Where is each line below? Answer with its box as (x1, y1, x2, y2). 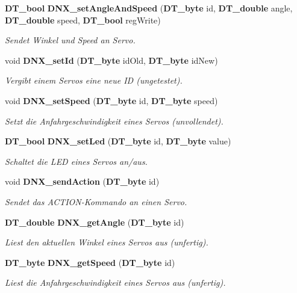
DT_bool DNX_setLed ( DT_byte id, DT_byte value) (5, 135, 231, 147)
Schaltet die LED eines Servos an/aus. (5, 155, 148, 167)
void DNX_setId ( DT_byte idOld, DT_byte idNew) (5, 54, 218, 66)
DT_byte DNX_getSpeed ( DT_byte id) (5, 256, 175, 268)
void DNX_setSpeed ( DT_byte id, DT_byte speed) (5, 94, 218, 106)
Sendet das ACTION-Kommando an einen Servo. (5, 195, 187, 208)
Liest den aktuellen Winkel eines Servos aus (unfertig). (5, 236, 208, 248)
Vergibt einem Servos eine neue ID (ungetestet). (5, 74, 183, 87)
